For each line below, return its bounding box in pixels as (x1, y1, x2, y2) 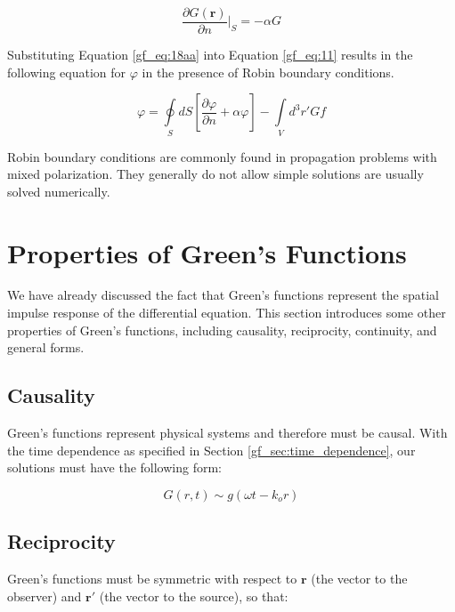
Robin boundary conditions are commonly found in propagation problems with (7, 147, 437, 165)
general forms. (7, 338, 85, 357)
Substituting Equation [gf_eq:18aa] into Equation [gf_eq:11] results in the (7, 45, 413, 64)
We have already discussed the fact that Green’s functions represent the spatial (7, 286, 439, 304)
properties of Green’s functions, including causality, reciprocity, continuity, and (7, 320, 437, 339)
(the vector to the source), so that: (99, 586, 288, 605)
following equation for (7, 62, 126, 81)
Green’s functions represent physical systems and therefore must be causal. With (7, 423, 448, 442)
